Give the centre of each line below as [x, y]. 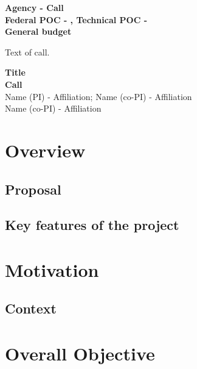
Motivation [52, 269]
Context [31, 308]
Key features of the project [92, 225]
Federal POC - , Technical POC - [76, 19]
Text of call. [27, 52]
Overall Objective [80, 353]
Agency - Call [34, 7]
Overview [45, 150]
